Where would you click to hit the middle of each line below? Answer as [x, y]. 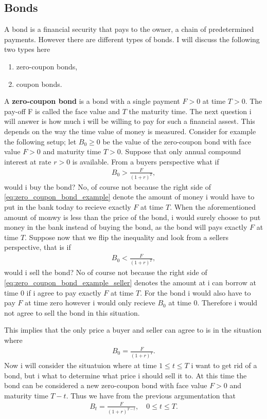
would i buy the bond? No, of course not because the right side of [108, 186]
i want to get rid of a [224, 365]
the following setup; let [40, 141]
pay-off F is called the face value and [62, 111]
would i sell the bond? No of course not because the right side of [106, 272]
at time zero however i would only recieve [90, 303]
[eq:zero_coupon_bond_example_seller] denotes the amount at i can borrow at [130, 282]
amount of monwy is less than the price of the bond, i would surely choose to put [132, 217]
